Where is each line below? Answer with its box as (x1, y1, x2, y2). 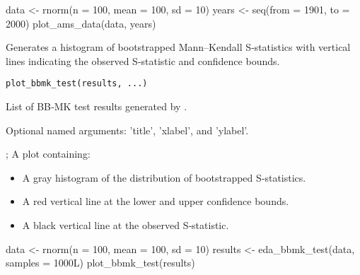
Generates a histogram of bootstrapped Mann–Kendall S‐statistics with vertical (6, 40, 351, 54)
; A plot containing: (6, 146, 91, 161)
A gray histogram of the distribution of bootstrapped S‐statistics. (22, 170, 306, 185)
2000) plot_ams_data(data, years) (6, 16, 156, 30)
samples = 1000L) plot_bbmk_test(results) (6, 255, 195, 270)
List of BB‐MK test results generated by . (6, 99, 187, 114)
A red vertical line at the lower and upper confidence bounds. (22, 194, 289, 209)
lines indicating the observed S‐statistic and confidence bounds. (6, 53, 280, 68)
